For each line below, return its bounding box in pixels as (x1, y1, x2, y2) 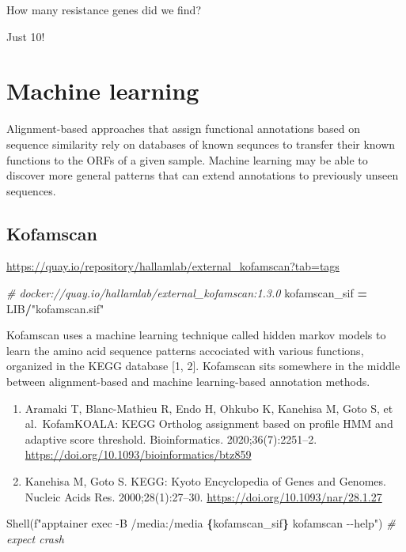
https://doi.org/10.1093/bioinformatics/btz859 (25, 446, 252, 463)
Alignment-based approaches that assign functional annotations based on (6, 120, 360, 137)
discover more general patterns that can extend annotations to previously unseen (6, 167, 399, 183)
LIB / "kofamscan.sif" (6, 300, 104, 316)
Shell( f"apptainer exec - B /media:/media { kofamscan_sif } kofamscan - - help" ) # (6, 515, 396, 531)
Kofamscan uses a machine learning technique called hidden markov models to (6, 327, 386, 343)
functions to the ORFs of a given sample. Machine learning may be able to (6, 151, 368, 168)
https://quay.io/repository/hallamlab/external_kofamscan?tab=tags (6, 258, 340, 274)
